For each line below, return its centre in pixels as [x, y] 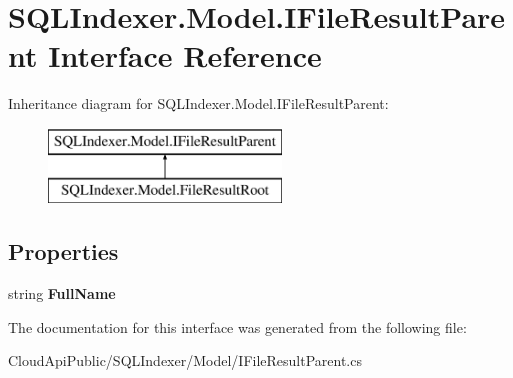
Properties [63, 251]
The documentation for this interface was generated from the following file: [237, 326]
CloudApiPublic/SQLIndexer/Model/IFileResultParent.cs [185, 360]
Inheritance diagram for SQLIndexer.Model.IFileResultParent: [198, 103]
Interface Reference [185, 55]
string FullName [62, 293]
